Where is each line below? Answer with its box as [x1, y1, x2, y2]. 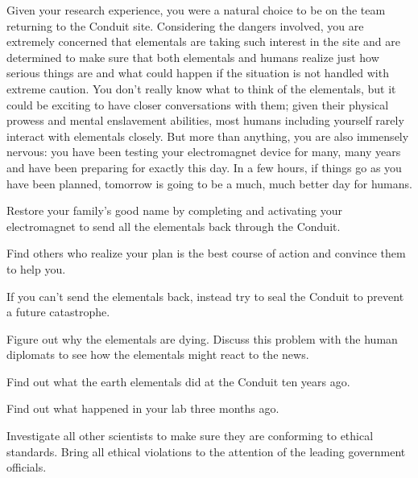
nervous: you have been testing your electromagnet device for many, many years [6, 143, 401, 160]
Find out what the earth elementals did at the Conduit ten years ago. [6, 373, 350, 389]
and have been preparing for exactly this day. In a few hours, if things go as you [6, 159, 402, 175]
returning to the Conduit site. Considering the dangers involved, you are [6, 17, 364, 34]
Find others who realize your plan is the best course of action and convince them [6, 245, 406, 262]
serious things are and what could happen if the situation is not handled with [6, 64, 389, 81]
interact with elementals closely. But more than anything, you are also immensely [6, 127, 409, 144]
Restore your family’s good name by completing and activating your [6, 202, 342, 219]
